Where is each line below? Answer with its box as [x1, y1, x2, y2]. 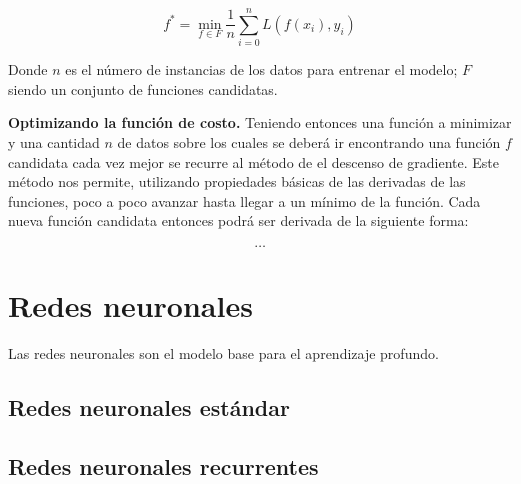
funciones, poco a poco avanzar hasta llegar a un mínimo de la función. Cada [8, 190, 481, 211]
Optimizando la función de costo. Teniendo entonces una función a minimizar [8, 112, 512, 133]
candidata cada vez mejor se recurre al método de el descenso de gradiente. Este [8, 151, 500, 172]
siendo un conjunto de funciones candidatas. [8, 78, 278, 99]
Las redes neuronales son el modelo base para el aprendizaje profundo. [8, 343, 439, 363]
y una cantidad [8, 131, 100, 152]
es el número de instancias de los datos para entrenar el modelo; [65, 59, 458, 80]
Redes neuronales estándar [8, 391, 290, 422]
